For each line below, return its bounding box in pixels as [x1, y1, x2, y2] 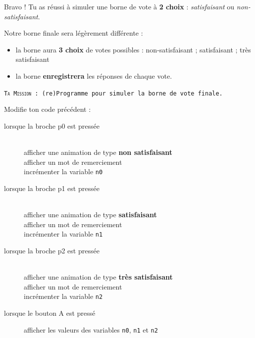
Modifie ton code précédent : [4, 104, 91, 114]
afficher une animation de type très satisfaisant [24, 272, 173, 282]
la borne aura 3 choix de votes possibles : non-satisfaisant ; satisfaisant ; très [15, 44, 251, 54]
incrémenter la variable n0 [24, 166, 103, 177]
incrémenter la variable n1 [24, 229, 103, 239]
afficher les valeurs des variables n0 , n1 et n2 [24, 324, 158, 335]
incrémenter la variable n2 [24, 291, 103, 301]
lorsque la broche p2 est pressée [4, 245, 100, 255]
